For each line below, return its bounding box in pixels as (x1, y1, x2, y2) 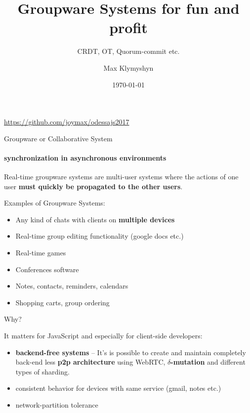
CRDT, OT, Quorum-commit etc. (77, 46, 180, 56)
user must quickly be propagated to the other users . (4, 181, 183, 191)
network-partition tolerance (15, 399, 98, 410)
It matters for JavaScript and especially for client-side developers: (4, 330, 203, 341)
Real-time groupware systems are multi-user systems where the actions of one (4, 171, 239, 182)
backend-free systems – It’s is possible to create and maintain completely (15, 347, 246, 357)
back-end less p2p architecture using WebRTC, (15, 357, 166, 367)
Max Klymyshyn (103, 62, 154, 73)
